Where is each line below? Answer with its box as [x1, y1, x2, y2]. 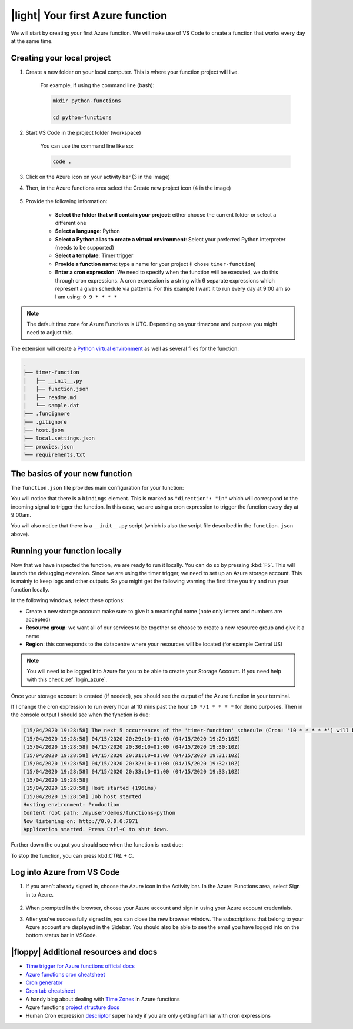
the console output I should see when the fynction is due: [11, 711, 150, 718]
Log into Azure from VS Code [11, 867, 120, 877]
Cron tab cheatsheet [25, 987, 76, 994]
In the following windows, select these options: [11, 597, 125, 604]
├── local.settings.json [23, 435, 95, 442]
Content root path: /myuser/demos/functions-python [23, 809, 176, 816]
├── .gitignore [23, 419, 67, 425]
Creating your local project [11, 53, 111, 63]
